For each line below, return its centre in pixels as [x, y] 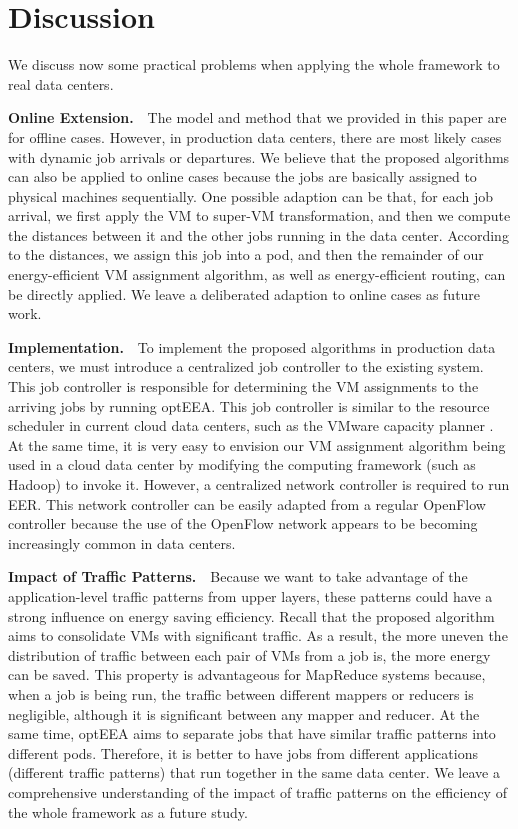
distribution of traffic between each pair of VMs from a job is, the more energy [249, 654]
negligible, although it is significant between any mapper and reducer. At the [244, 713]
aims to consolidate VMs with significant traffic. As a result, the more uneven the [258, 635]
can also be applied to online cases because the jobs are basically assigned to [242, 176]
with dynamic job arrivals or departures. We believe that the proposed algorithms [259, 156]
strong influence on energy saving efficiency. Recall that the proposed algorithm [251, 615]
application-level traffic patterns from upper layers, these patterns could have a [250, 595]
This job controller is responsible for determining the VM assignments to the [243, 386]
